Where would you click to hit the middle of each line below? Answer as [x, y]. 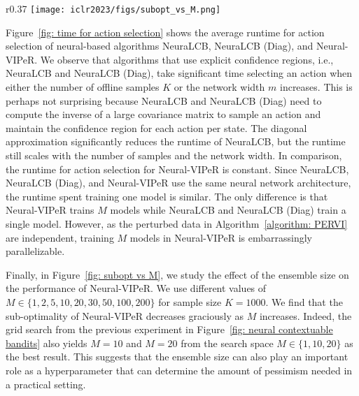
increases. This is [316, 87]
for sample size [190, 301]
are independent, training [60, 237]
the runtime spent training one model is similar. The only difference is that [167, 196]
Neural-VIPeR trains [50, 210]
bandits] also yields [47, 343]
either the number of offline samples [83, 87]
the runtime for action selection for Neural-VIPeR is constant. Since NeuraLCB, [177, 169]
